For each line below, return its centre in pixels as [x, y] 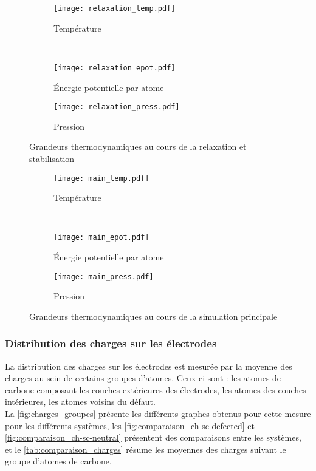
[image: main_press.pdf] [104, 276]
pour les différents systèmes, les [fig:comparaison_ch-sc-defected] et [130, 425]
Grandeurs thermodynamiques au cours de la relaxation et [138, 147]
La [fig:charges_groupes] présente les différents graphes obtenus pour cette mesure [158, 414]
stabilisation [52, 158]
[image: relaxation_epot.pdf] [115, 68]
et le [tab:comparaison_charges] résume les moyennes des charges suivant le [146, 449]
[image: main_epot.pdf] [101, 238]
